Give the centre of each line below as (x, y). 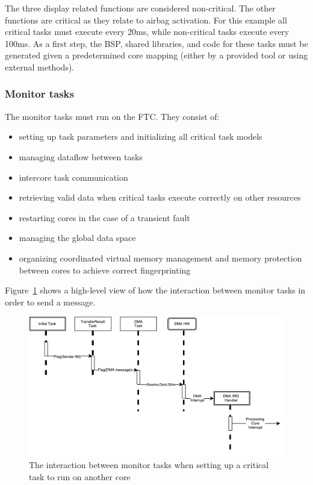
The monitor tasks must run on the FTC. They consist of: (112, 116)
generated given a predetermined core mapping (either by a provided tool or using (156, 55)
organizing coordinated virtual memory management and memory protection (160, 258)
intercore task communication (73, 177)
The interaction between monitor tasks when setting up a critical (149, 465)
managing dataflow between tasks (81, 156)
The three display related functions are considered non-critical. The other (140, 8)
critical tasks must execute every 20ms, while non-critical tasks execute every (147, 32)
